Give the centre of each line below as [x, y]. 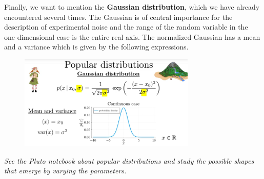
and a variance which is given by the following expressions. [96, 47]
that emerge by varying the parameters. [65, 171]
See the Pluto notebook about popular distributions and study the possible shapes [129, 160]
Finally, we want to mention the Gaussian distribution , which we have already [132, 7]
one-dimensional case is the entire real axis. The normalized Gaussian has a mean [132, 36]
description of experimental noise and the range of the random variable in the [126, 27]
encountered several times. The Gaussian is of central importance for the [118, 17]
